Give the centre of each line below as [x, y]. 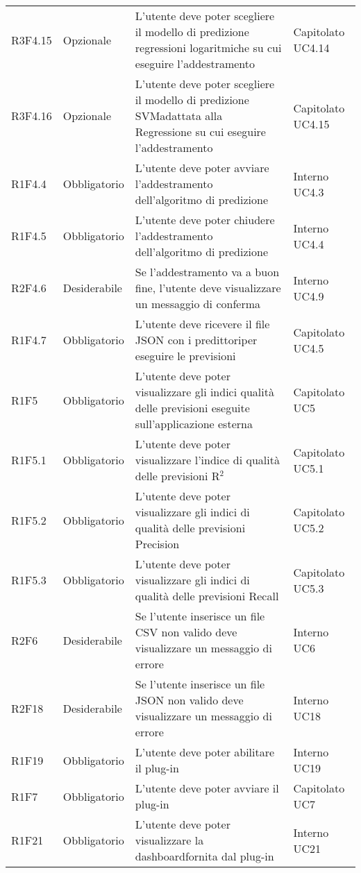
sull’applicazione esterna [194, 424]
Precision [157, 544]
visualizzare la [169, 840]
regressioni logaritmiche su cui [208, 48]
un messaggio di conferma [198, 304]
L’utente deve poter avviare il [207, 788]
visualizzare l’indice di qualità [207, 460]
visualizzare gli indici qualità [204, 392]
